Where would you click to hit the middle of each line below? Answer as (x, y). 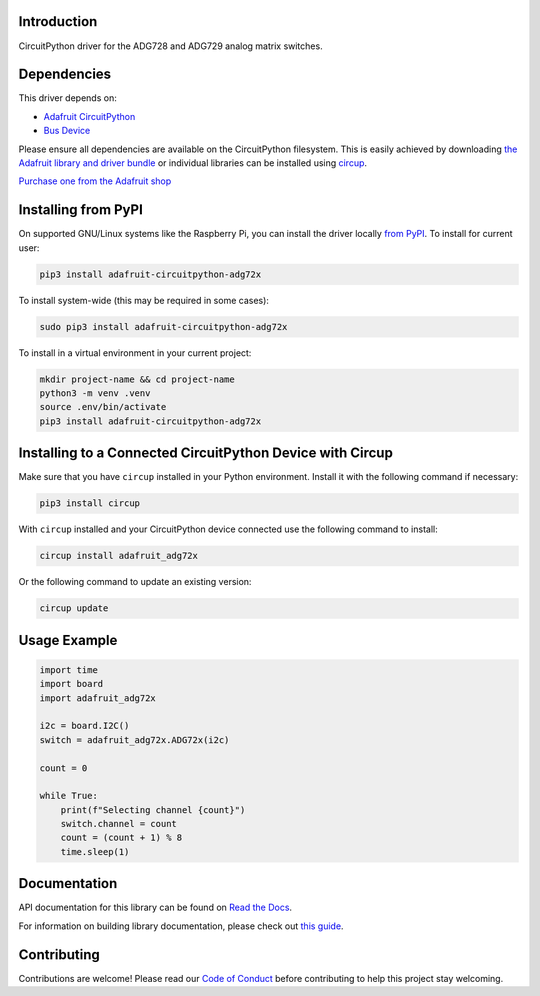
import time (69, 669)
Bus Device (67, 131)
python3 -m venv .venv (95, 393)
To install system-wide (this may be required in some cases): (144, 300)
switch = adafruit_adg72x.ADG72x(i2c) (134, 739)
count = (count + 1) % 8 (121, 838)
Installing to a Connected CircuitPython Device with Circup (206, 453)
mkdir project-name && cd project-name (137, 379)
